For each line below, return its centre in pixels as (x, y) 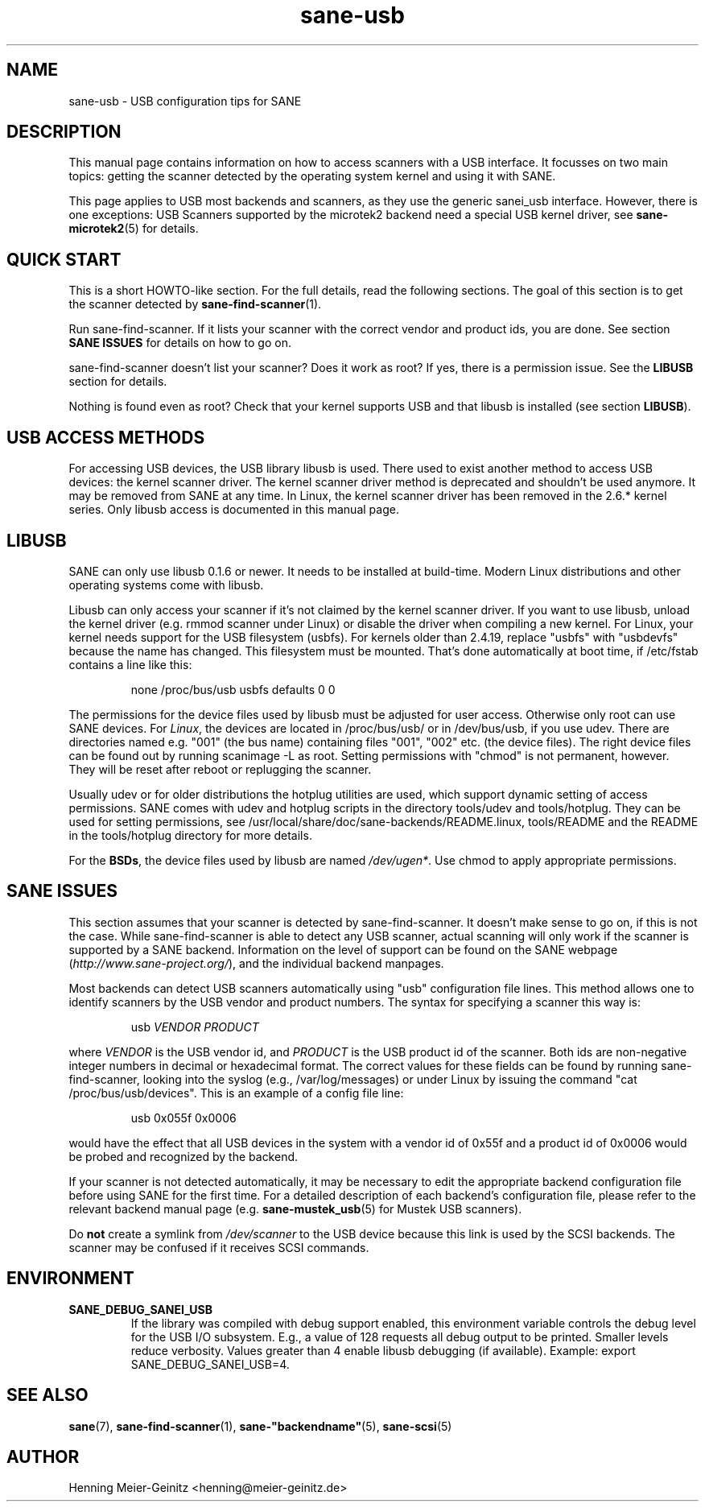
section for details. (118, 382)
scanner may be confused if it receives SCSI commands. (219, 1247)
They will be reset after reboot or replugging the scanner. (220, 769)
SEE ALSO (47, 1395)
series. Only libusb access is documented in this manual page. (234, 510)
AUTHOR (43, 1456)
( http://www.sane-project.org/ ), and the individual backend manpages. (256, 963)
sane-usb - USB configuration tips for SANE (185, 101)
